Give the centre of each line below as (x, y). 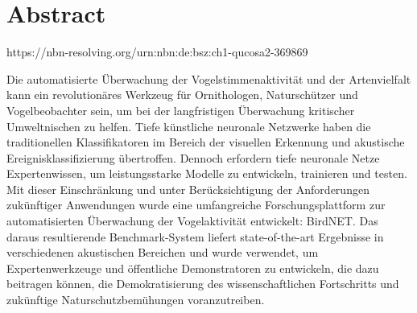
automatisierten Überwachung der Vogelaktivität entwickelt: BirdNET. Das (192, 221)
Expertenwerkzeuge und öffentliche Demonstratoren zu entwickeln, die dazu (193, 268)
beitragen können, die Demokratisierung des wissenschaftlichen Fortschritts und (203, 284)
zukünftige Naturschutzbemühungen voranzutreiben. (136, 300)
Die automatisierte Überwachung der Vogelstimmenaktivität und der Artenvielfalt (209, 78)
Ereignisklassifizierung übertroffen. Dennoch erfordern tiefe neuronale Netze (193, 157)
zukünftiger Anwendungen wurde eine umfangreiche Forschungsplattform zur (196, 205)
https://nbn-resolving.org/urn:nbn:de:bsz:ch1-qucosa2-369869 (157, 52)
